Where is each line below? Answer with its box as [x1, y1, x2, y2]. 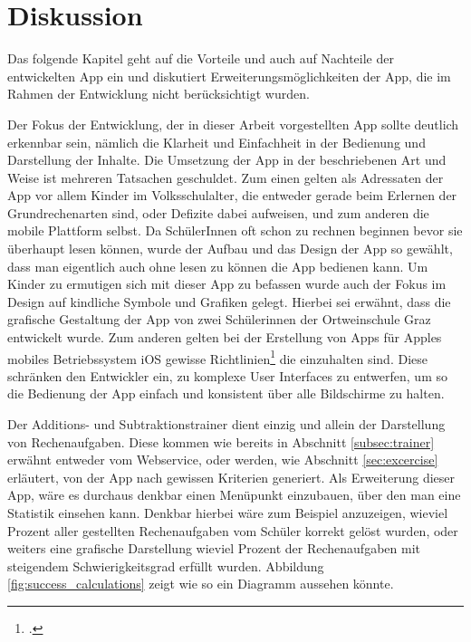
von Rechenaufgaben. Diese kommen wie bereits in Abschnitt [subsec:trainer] [7, 432, 435, 451]
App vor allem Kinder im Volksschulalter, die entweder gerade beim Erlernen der [7, 186, 457, 205]
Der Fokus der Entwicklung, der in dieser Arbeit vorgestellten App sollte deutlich [7, 114, 459, 133]
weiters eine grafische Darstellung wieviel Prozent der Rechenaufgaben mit [7, 539, 420, 558]
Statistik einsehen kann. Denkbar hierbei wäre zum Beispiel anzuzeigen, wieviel [7, 503, 448, 522]
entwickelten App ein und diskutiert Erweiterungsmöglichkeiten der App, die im [7, 66, 451, 85]
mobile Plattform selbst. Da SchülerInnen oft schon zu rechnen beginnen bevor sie [7, 221, 463, 240]
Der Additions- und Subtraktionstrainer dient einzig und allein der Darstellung [7, 415, 446, 434]
